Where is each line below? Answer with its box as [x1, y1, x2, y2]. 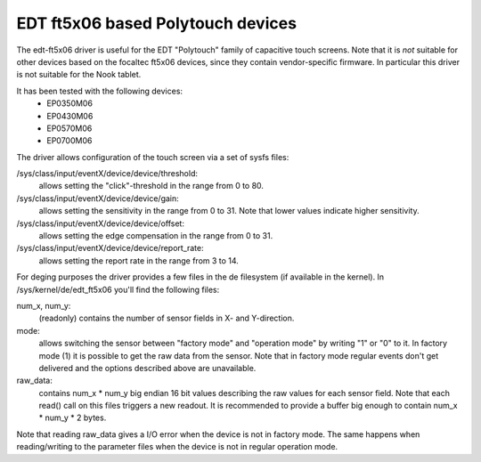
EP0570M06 [46, 123, 93, 134]
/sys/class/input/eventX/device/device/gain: [16, 192, 180, 204]
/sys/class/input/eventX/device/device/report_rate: [16, 243, 204, 254]
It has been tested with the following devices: [16, 85, 183, 96]
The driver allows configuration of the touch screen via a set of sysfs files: [16, 151, 289, 162]
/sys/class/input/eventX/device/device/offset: [16, 218, 184, 229]
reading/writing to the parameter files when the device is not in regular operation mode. [16, 442, 338, 452]
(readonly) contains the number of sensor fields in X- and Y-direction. [38, 312, 295, 324]
